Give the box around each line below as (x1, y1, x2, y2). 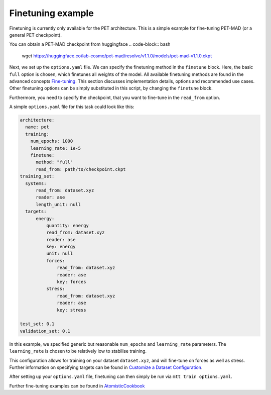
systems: (25, 180, 47, 186)
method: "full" (36, 159, 73, 165)
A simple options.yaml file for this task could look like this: (9, 104, 134, 110)
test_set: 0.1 (20, 321, 55, 327)
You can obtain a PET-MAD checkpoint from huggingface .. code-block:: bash (9, 41, 171, 47)
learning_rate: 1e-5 (30, 145, 81, 151)
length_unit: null (36, 202, 81, 207)
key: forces (57, 279, 86, 285)
